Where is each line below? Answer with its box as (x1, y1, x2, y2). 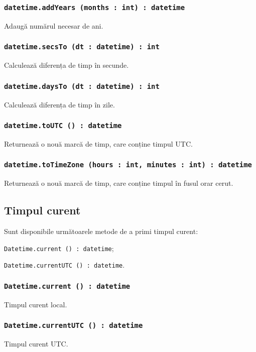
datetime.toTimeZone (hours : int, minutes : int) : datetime (4, 161, 252, 169)
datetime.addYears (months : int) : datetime (4, 3, 185, 12)
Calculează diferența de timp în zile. (4, 99, 115, 109)
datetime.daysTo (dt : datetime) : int (4, 82, 160, 90)
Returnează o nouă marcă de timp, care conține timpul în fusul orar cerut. (4, 178, 233, 188)
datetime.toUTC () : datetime (4, 122, 122, 130)
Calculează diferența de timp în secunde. (4, 60, 129, 70)
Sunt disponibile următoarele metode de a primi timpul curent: (4, 226, 198, 237)
